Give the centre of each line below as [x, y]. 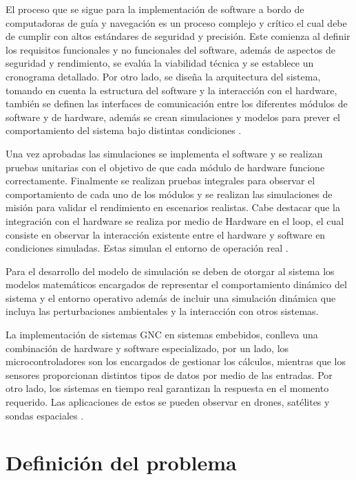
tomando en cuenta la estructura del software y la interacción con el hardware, [171, 90]
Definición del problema [121, 462]
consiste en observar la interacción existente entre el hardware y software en [166, 234]
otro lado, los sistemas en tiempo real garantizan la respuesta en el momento [167, 388]
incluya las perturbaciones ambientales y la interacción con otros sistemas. [162, 311]
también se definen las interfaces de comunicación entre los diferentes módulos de [177, 103]
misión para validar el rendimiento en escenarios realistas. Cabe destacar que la [173, 207]
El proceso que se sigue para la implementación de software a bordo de [155, 9]
